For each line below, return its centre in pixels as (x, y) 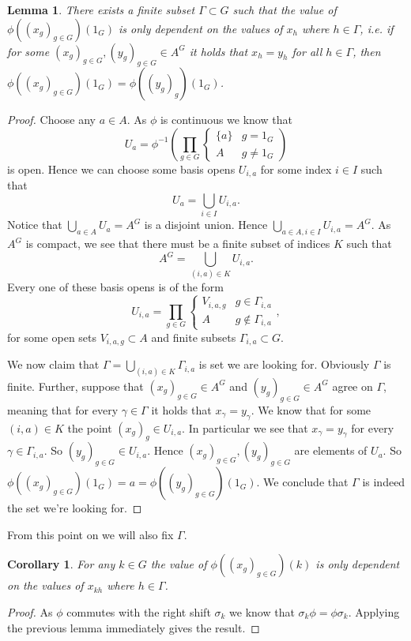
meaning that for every (63, 409)
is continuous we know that (226, 120)
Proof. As (30, 611)
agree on (353, 386)
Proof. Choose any (52, 120)
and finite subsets (194, 337)
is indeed (384, 482)
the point (90, 427)
